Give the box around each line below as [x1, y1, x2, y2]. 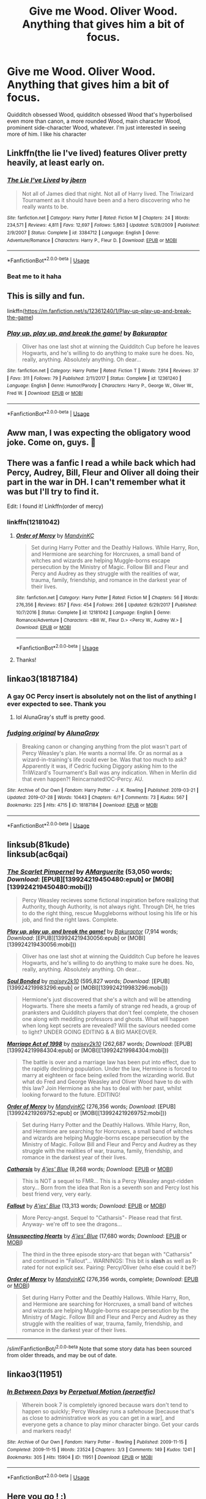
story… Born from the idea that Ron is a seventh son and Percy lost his [21, 1184, 199, 1191]
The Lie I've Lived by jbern [7, 176, 87, 185]
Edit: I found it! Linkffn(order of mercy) [7, 503, 104, 510]
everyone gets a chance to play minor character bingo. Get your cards [21, 1421, 199, 1428]
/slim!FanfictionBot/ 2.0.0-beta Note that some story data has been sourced [7, 1344, 192, 1352]
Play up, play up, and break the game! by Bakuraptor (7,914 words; [7, 927, 178, 935]
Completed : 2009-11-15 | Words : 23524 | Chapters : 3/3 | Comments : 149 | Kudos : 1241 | [7, 1446, 196, 1453]
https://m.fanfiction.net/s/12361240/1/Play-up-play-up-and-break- [24, 307, 191, 314]
